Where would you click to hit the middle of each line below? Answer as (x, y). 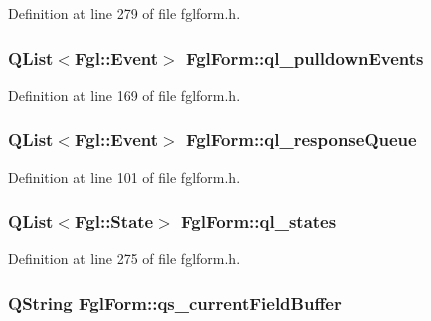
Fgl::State (114, 221)
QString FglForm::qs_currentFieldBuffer (175, 302)
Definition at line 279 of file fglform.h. (124, 13)
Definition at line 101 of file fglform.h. (124, 176)
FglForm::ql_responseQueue (301, 139)
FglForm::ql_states (259, 221)
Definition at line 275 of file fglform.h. (124, 258)
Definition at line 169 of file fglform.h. (124, 94)
